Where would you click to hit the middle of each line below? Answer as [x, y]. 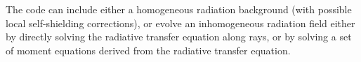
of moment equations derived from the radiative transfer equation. [148, 50]
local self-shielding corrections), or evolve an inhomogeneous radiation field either [180, 23]
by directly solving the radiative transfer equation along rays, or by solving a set [179, 37]
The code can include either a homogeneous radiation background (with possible [179, 9]
